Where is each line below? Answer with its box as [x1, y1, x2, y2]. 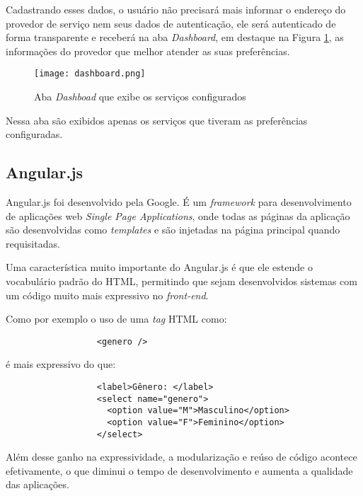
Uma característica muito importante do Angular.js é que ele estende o [6, 260, 313, 275]
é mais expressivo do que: [6, 357, 116, 371]
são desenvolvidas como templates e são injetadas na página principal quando [6, 222, 340, 237]
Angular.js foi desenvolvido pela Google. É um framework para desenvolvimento [6, 195, 352, 209]
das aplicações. [6, 477, 69, 492]
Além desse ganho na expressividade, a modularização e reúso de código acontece [6, 449, 357, 464]
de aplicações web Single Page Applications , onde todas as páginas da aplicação [6, 208, 350, 223]
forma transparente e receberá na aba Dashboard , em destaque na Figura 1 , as [6, 30, 344, 45]
